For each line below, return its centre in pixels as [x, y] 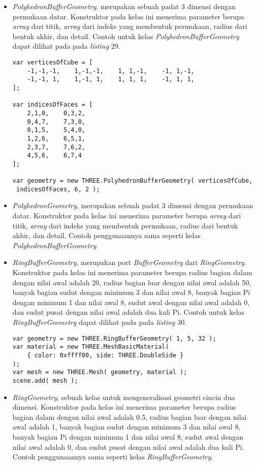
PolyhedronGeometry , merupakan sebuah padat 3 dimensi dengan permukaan [133, 205]
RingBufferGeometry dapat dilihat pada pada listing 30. [100, 322]
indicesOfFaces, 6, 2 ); [58, 189]
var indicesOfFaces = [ [53, 105]
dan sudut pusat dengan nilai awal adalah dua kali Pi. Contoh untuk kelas [128, 312]
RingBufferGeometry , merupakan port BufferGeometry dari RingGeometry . [129, 262]
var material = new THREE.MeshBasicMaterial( [91, 347]
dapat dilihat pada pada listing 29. [66, 46]
